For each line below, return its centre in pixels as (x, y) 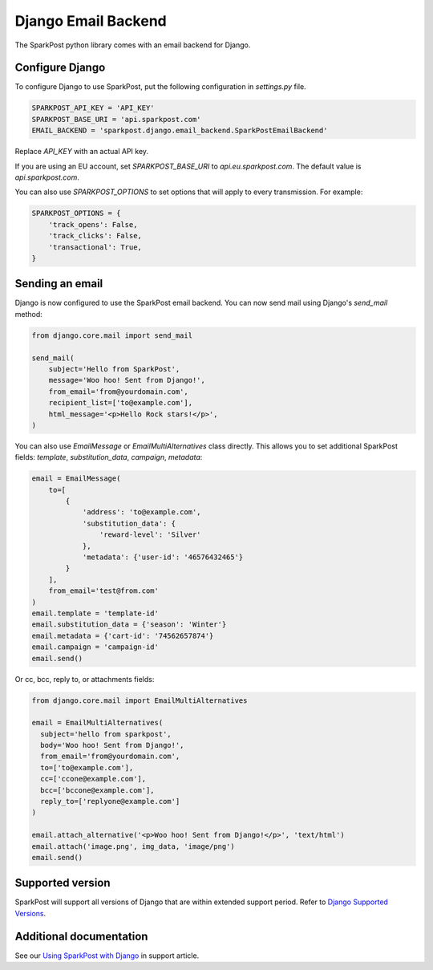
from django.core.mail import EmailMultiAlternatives (140, 700)
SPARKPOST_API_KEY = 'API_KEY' (93, 108)
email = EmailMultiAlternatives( (97, 723)
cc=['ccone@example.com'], (93, 779)
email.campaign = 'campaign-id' (95, 647)
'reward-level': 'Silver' (150, 535)
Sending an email (59, 284)
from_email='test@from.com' (104, 591)
